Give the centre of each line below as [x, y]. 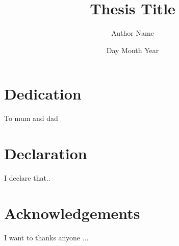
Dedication [43, 94]
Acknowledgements [72, 213]
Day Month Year [133, 50]
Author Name [133, 33]
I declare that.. [27, 177]
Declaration [46, 153]
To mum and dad [31, 118]
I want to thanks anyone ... [46, 237]
